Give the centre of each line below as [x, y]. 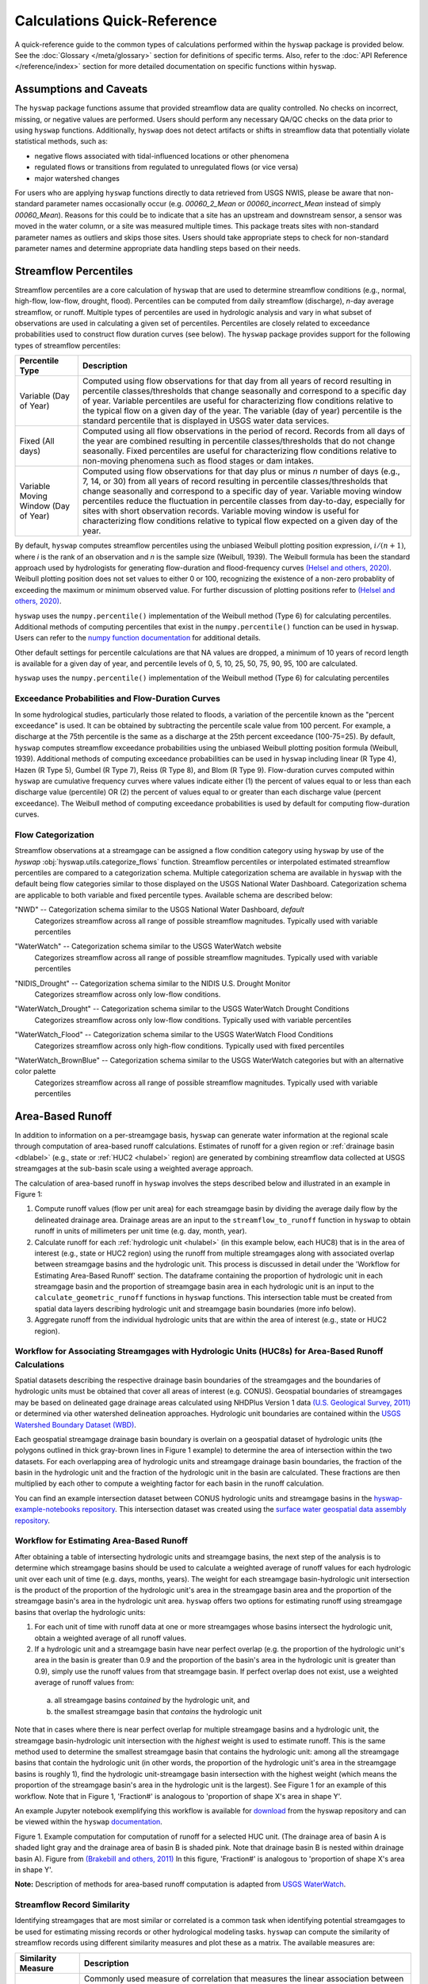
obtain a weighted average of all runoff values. [110, 1638]
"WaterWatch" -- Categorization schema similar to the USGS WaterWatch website [148, 946]
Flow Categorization [54, 835]
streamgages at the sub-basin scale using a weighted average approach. [134, 1169]
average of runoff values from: [84, 1682]
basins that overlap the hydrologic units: [80, 1612]
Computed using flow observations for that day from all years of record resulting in [237, 381]
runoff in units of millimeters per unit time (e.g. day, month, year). [141, 1231]
